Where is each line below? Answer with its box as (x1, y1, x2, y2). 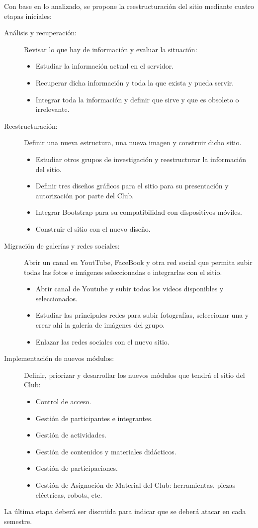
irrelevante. (35, 104, 70, 114)
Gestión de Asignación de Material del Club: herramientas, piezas (35, 480, 236, 490)
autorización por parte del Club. (35, 190, 134, 200)
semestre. (4, 516, 32, 526)
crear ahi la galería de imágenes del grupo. (35, 320, 165, 330)
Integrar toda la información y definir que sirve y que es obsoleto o (35, 94, 239, 104)
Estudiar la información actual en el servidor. (35, 61, 174, 71)
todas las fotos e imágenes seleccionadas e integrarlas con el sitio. (24, 266, 222, 277)
